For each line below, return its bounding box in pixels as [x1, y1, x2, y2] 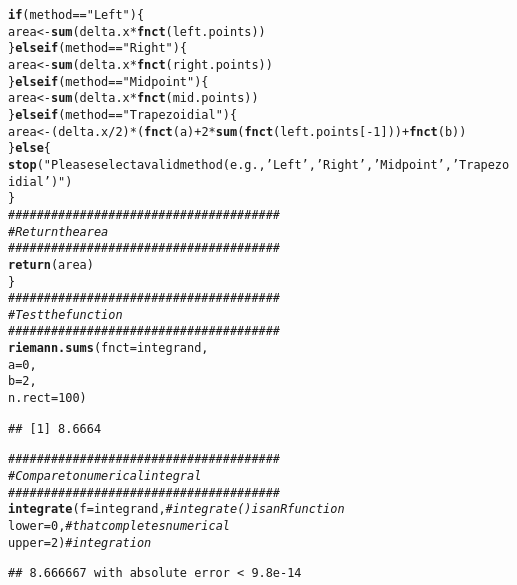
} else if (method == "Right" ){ [8, 41, 188, 56]
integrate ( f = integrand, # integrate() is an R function [8, 502, 345, 517]
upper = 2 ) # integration [8, 535, 152, 550]
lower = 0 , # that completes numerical [8, 519, 230, 534]
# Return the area [8, 224, 109, 239]
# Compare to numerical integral [8, 469, 202, 484]
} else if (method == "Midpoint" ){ [8, 74, 209, 89]
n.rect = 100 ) [8, 391, 87, 406]
